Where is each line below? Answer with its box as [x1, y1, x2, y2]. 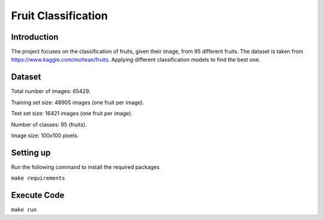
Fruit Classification [11, 9, 108, 22]
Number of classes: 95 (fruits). [11, 121, 87, 128]
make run [11, 206, 37, 213]
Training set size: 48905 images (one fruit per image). [11, 99, 145, 106]
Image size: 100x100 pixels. [11, 132, 79, 139]
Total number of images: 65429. [11, 88, 91, 95]
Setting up [11, 147, 51, 157]
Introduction [11, 32, 59, 42]
